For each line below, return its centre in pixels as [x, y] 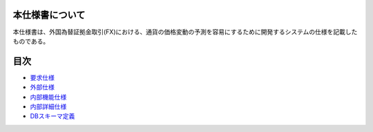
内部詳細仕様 [48, 106]
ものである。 [31, 41]
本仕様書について [49, 15]
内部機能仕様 [48, 97]
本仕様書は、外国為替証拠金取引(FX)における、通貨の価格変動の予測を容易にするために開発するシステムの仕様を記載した [185, 32]
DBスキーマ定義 [52, 116]
